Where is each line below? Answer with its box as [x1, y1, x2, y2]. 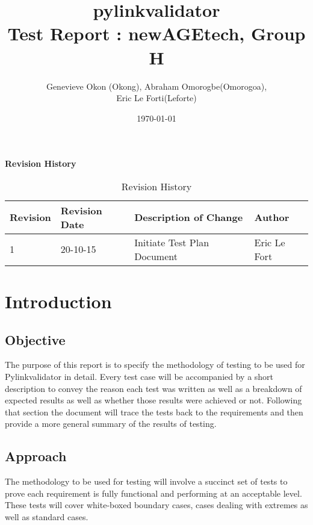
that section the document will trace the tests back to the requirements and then [5, 405, 303, 418]
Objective [5, 330, 66, 349]
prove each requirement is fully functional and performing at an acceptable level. [5, 486, 302, 499]
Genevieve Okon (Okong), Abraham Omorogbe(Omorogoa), [46, 79, 267, 92]
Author [254, 210, 290, 225]
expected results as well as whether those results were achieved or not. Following [5, 394, 302, 406]
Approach [5, 447, 67, 465]
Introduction [5, 289, 112, 314]
